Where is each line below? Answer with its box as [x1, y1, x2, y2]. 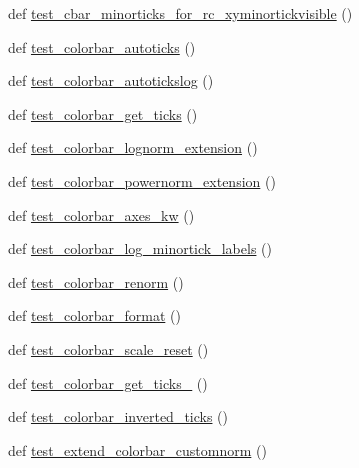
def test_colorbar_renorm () [8, 271, 184, 292]
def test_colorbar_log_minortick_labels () [8, 238, 272, 259]
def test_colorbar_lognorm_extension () [8, 137, 258, 158]
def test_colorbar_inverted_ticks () [8, 406, 229, 427]
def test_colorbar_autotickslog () [8, 70, 214, 91]
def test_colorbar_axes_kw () [8, 204, 195, 225]
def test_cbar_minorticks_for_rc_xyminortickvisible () [8, 3, 353, 23]
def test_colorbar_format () [8, 305, 181, 326]
